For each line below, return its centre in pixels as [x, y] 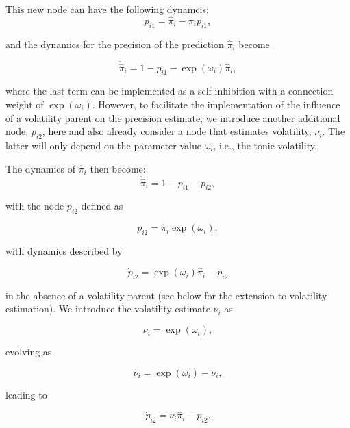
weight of [25, 104]
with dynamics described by [64, 251]
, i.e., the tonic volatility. [265, 146]
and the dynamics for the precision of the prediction [115, 43]
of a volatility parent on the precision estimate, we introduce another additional [173, 117]
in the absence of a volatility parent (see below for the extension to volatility [166, 295]
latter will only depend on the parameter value [103, 146]
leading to [26, 394]
